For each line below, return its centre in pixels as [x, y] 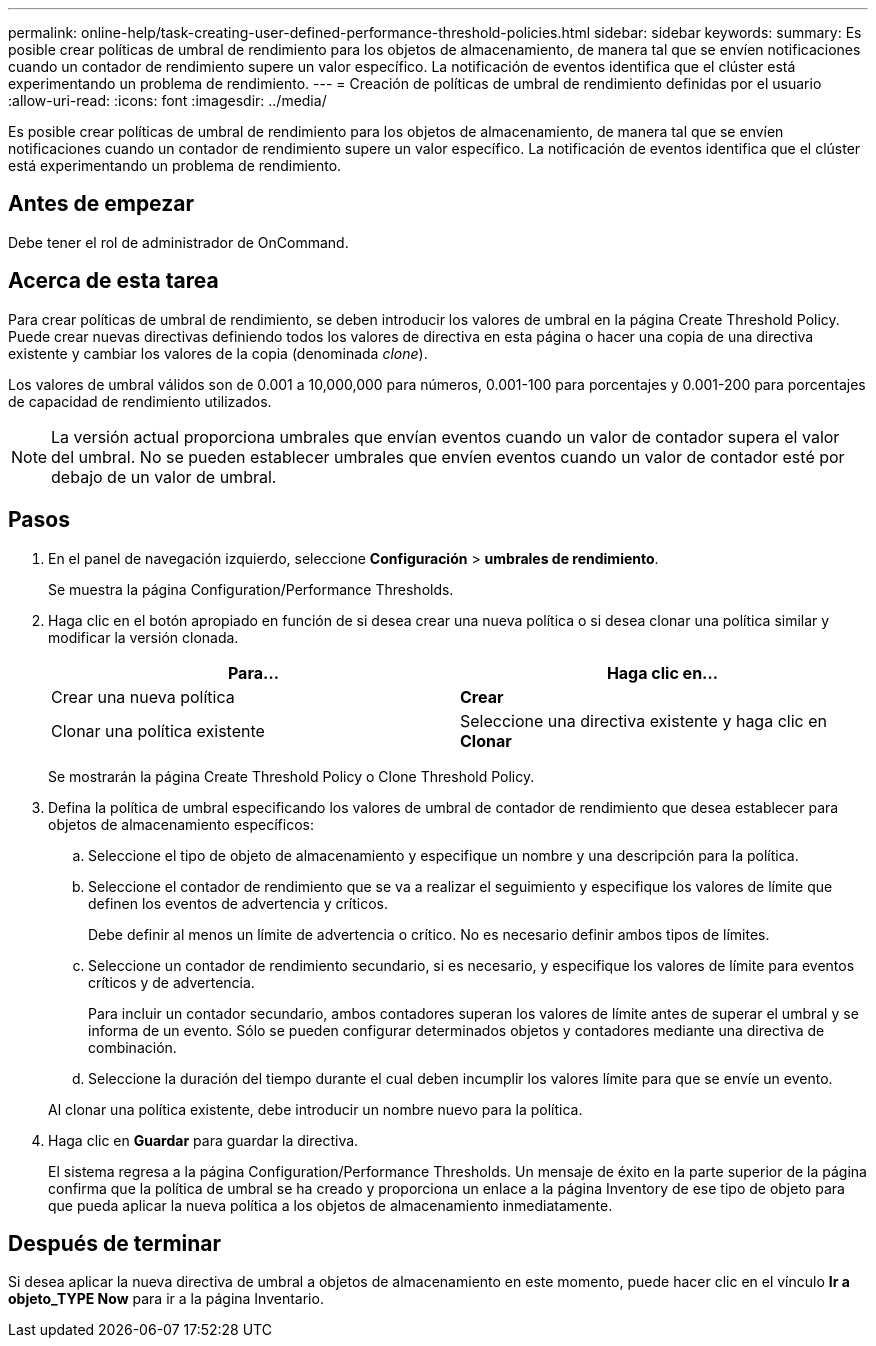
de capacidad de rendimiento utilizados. [140, 401]
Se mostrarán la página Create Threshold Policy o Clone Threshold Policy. [291, 776]
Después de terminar [115, 1243]
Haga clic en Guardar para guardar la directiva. [203, 1140]
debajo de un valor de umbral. [164, 476]
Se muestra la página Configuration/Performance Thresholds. [251, 589]
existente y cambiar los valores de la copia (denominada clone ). [218, 353]
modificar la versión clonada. [143, 637]
